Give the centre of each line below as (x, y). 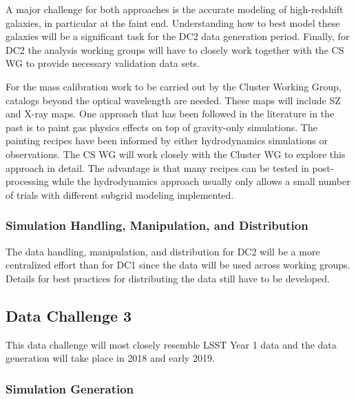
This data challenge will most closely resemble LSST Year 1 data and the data (171, 344)
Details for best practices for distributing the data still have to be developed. (168, 278)
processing (27, 181)
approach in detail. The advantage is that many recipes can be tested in (157, 167)
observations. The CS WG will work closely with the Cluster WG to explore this (176, 154)
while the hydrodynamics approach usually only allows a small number (201, 181)
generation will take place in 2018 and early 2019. (110, 358)
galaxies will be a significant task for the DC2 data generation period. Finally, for (178, 36)
